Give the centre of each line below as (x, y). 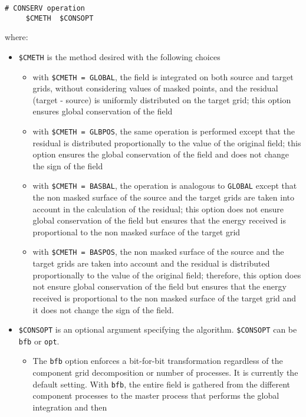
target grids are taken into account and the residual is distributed (151, 263)
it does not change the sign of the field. (103, 309)
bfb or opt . (39, 341)
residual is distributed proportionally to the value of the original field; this (167, 142)
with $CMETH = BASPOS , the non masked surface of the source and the (158, 252)
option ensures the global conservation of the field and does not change (161, 154)
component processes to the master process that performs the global (156, 395)
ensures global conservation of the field (103, 111)
